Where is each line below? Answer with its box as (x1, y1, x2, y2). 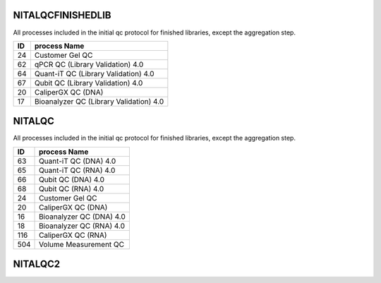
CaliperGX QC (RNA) (39, 230, 107, 240)
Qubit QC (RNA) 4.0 (39, 183, 104, 193)
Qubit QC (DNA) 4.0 (39, 174, 105, 184)
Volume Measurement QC (39, 239, 125, 249)
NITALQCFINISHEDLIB (13, 9, 112, 21)
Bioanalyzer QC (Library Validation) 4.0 (34, 96, 164, 106)
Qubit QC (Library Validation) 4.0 (34, 78, 143, 88)
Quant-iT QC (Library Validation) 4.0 (34, 68, 155, 78)
